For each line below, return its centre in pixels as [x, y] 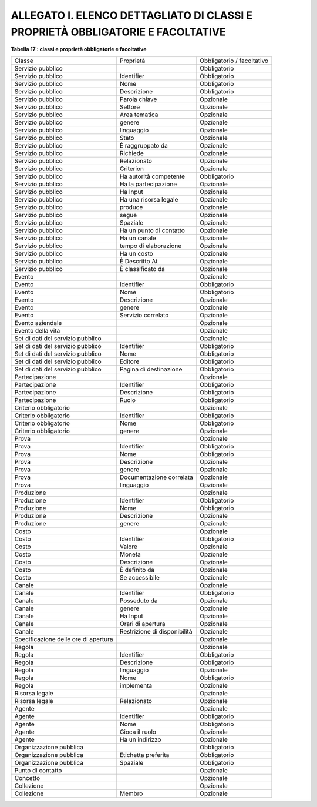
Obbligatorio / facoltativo [234, 61]
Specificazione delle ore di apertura [64, 639]
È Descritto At [139, 261]
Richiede [131, 153]
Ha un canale [138, 238]
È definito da [137, 570]
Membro [131, 793]
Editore [129, 361]
